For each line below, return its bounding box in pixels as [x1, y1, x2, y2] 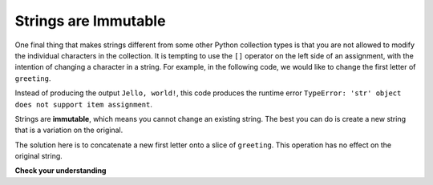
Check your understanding [14, 166, 107, 175]
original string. [14, 151, 63, 161]
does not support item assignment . [14, 99, 152, 109]
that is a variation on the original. [14, 125, 123, 135]
